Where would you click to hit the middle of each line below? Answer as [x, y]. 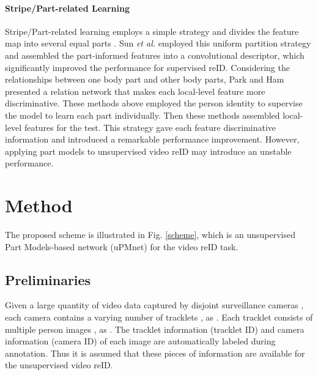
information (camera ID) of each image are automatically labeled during [140, 341]
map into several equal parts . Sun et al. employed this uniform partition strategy [158, 43]
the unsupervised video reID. [59, 365]
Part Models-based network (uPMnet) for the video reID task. [122, 246]
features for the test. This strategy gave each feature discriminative [150, 127]
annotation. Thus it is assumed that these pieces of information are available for [155, 353]
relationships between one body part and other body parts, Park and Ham [145, 79]
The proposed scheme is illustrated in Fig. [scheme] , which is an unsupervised [150, 235]
